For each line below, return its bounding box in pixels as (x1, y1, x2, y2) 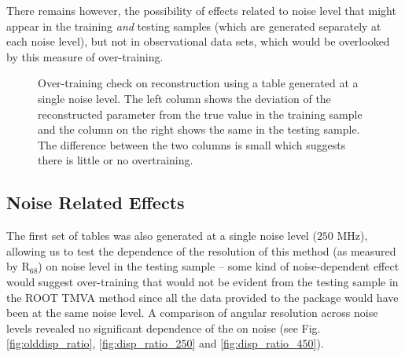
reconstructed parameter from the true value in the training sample (38, 105, 363, 122)
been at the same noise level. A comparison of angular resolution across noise (6, 304, 378, 321)
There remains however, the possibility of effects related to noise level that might (6, 2, 396, 18)
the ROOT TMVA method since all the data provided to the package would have (6, 289, 399, 305)
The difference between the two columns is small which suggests (38, 136, 346, 153)
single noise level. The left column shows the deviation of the (38, 90, 331, 106)
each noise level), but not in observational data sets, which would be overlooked (6, 33, 390, 50)
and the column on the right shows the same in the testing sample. (38, 121, 360, 138)
